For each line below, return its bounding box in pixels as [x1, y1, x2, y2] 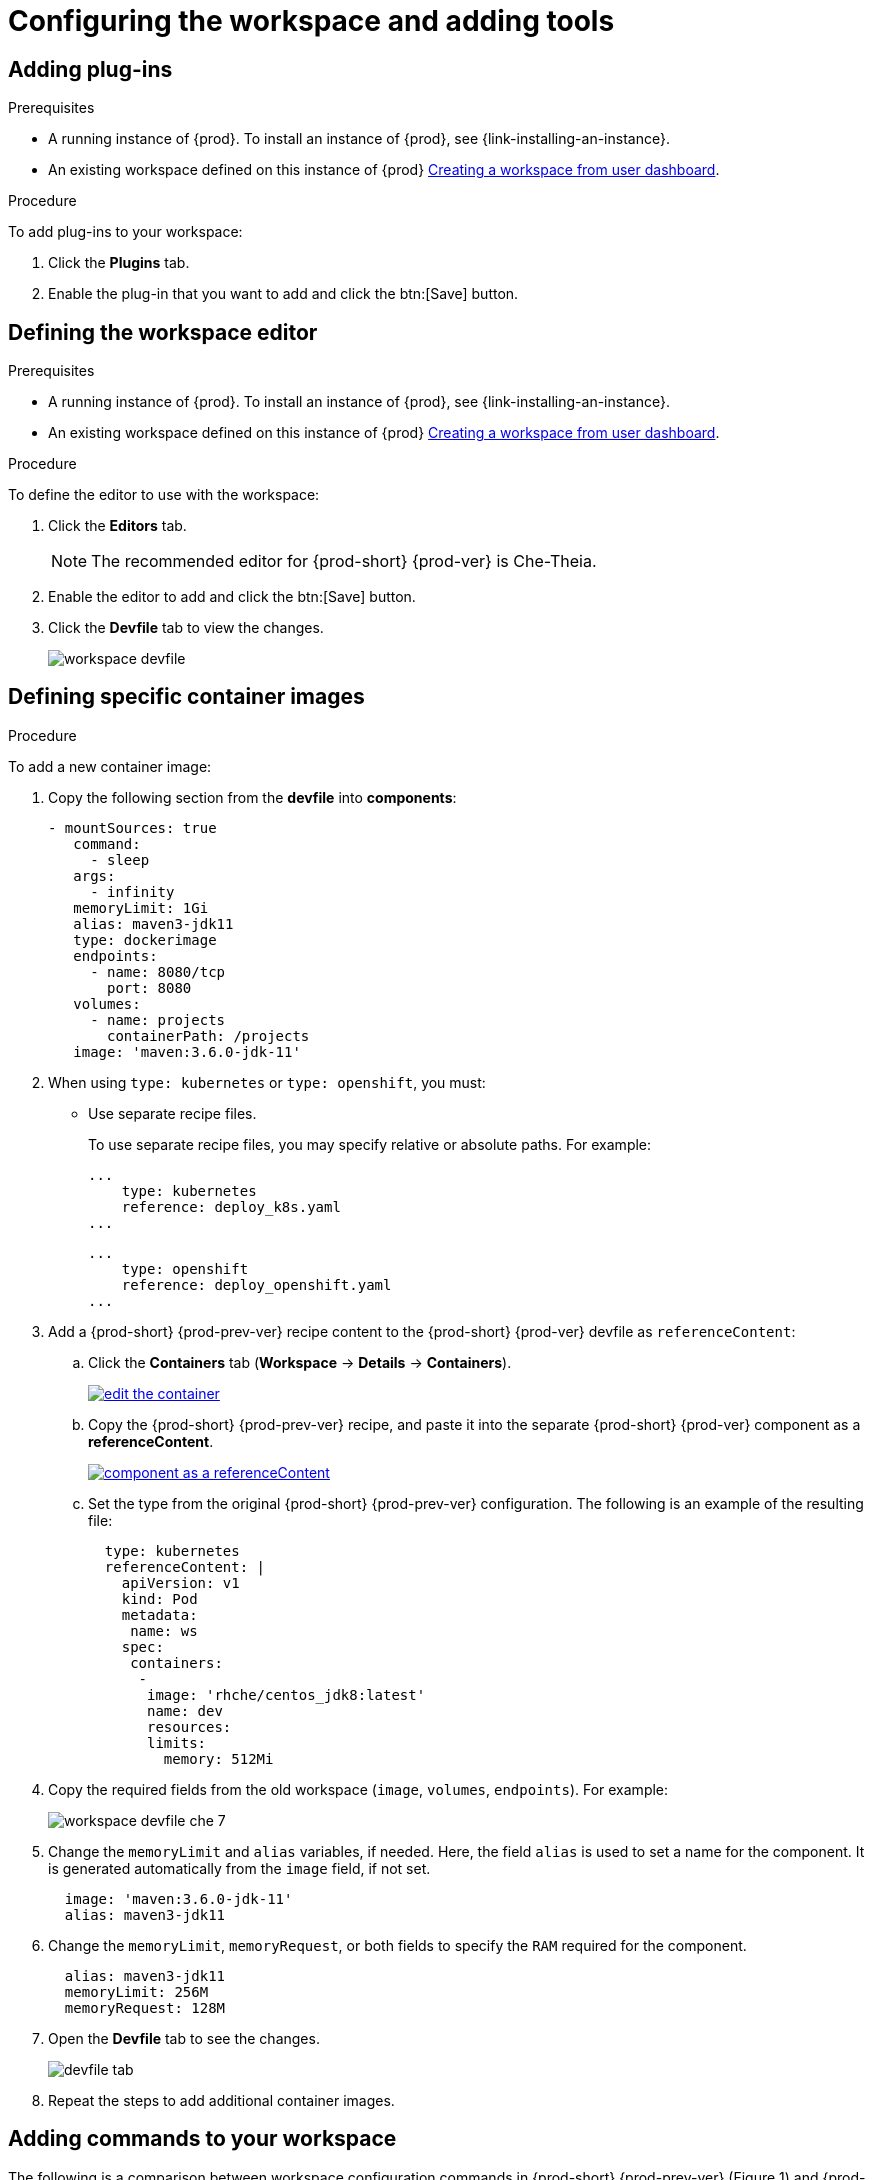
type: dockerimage [73, 931, 217, 948]
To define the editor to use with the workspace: [8, 486, 320, 504]
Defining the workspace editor [8, 319, 318, 345]
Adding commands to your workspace [8, 2126, 397, 2152]
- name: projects [90, 1011, 226, 1028]
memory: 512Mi [163, 1750, 274, 1767]
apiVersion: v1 [121, 1574, 240, 1591]
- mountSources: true [48, 819, 217, 836]
